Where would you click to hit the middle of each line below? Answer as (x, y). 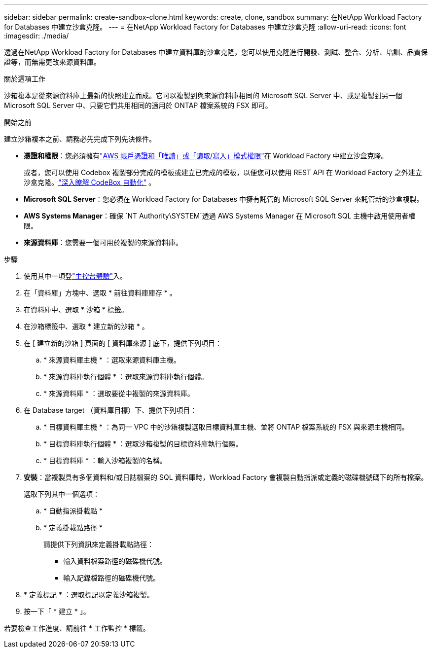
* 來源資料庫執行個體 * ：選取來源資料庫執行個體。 (126, 377)
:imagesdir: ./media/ (36, 36)
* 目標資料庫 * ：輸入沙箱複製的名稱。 (105, 460)
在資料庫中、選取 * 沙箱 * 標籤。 (76, 309)
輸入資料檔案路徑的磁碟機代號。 (115, 561)
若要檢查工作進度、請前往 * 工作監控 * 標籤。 (77, 628)
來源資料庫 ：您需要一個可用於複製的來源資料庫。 (103, 242)
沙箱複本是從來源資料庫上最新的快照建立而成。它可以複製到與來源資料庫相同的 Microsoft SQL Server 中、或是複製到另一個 (203, 95)
